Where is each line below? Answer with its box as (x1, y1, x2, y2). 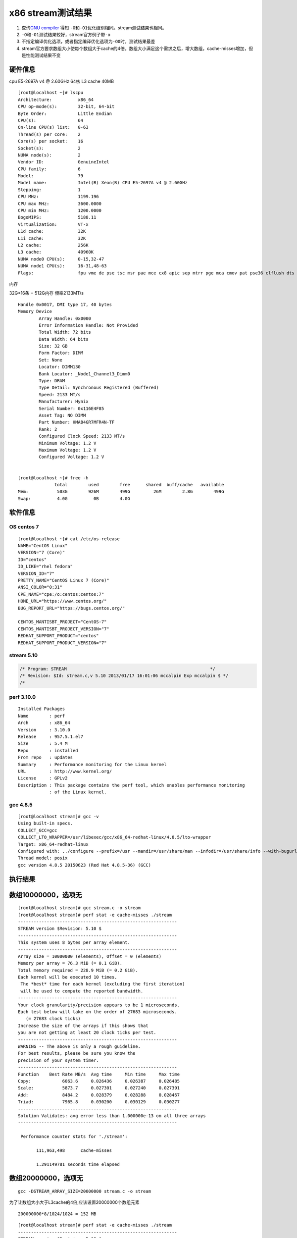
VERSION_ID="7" (18, 570, 55, 576)
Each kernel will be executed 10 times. (18, 975, 117, 980)
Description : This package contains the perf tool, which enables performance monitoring (18, 782, 245, 788)
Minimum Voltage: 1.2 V (39, 440, 97, 446)
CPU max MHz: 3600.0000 (18, 201, 101, 206)
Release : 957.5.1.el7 (18, 733, 84, 739)
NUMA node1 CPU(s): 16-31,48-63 (18, 263, 107, 269)
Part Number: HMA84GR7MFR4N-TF (39, 419, 115, 425)
